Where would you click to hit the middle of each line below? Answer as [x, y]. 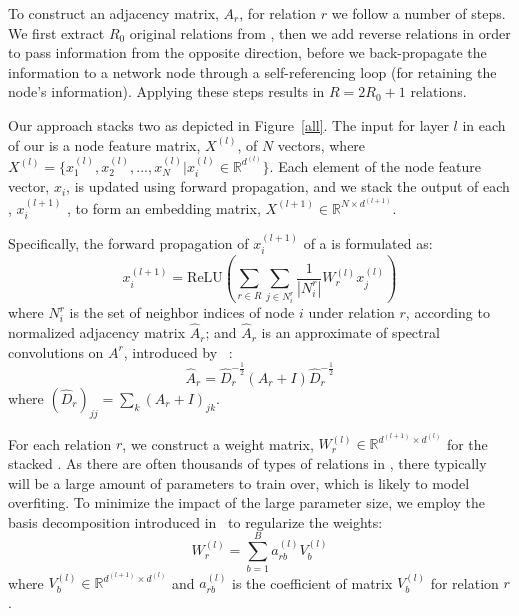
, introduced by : [178, 351]
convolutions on [56, 351]
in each [484, 124]
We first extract [56, 32]
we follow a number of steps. [418, 13]
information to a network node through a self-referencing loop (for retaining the [252, 71]
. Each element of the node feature [375, 165]
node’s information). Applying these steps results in [166, 91]
